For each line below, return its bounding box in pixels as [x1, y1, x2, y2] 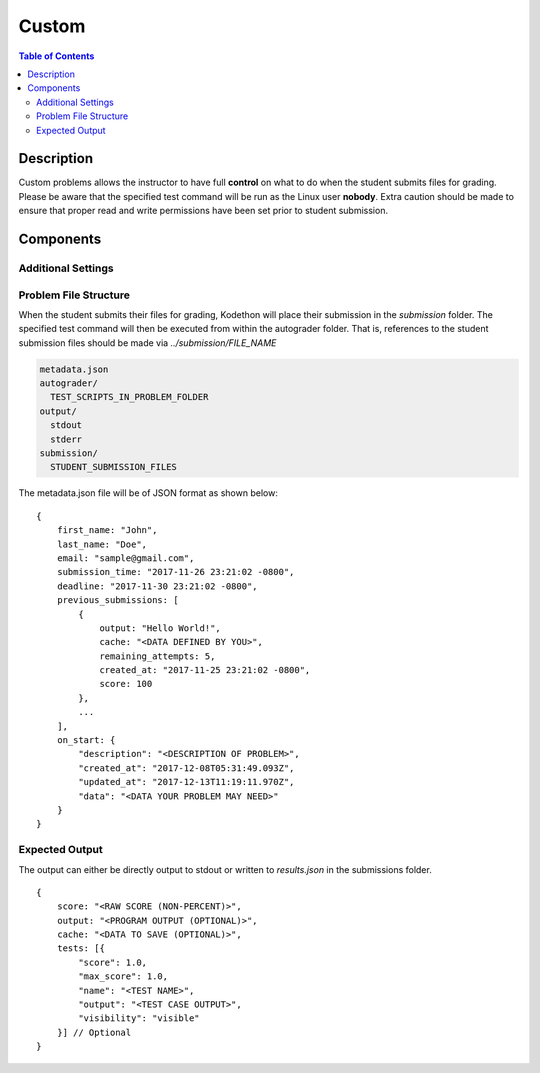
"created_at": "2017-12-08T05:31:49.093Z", [78, 762, 295, 774]
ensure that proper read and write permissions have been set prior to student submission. [18, 205, 389, 217]
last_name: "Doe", [56, 538, 148, 550]
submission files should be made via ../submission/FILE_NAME [18, 336, 277, 349]
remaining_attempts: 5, [99, 650, 216, 662]
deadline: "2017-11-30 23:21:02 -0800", [56, 580, 259, 592]
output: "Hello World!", [99, 622, 222, 634]
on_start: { [56, 735, 116, 746]
